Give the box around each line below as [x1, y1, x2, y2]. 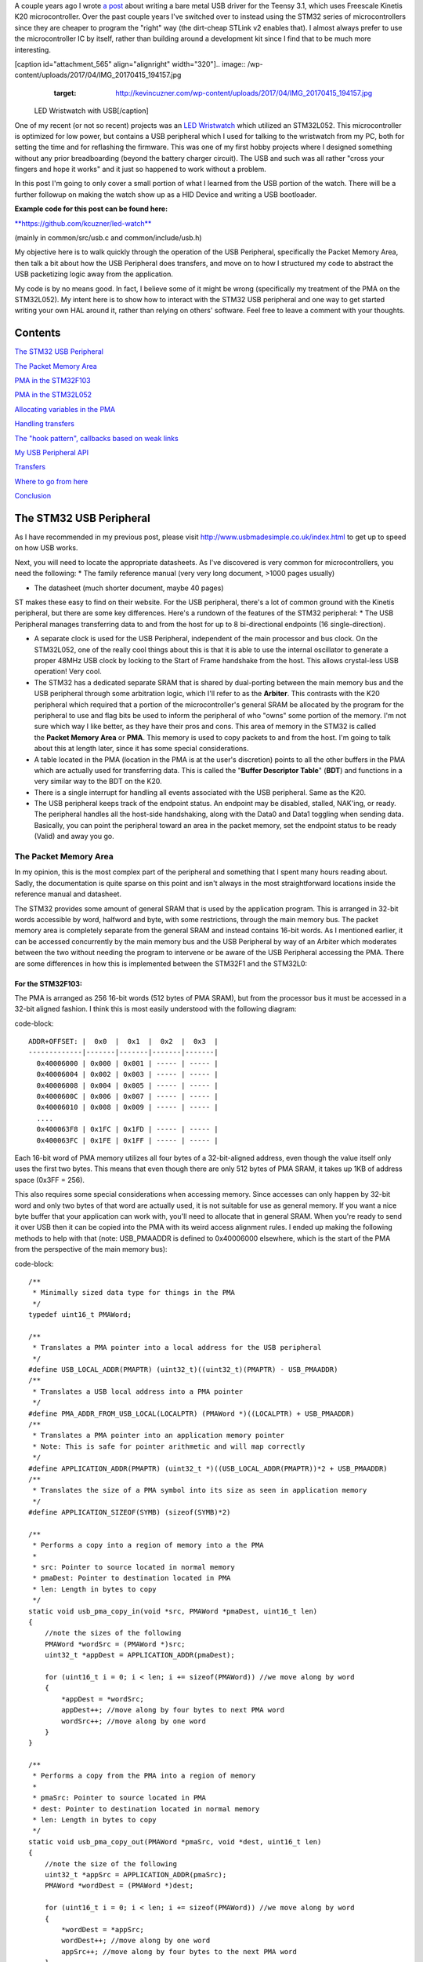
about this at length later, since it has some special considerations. [34, 744, 249, 753]
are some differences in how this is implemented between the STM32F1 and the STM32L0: [14, 958, 307, 968]
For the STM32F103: [14, 979, 82, 988]
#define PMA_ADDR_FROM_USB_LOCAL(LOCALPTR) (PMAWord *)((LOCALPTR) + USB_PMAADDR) [28, 1409, 355, 1418]
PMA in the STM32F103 [14, 376, 91, 385]
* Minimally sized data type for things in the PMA [32, 1288, 235, 1297]
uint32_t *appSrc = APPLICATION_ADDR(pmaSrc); [44, 1870, 227, 1879]
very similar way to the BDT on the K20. [34, 777, 162, 786]
